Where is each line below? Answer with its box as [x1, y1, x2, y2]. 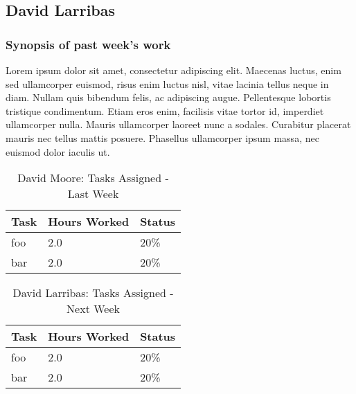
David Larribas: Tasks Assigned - [12, 285, 174, 301]
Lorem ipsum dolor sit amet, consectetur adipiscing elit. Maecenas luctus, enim [6, 63, 341, 77]
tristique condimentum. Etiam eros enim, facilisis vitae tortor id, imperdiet [6, 103, 324, 118]
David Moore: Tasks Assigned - [17, 170, 169, 186]
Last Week [67, 186, 119, 202]
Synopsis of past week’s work [6, 35, 171, 53]
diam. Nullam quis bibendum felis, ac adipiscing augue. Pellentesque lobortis [6, 90, 331, 105]
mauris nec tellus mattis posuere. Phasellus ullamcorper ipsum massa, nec [6, 130, 319, 145]
